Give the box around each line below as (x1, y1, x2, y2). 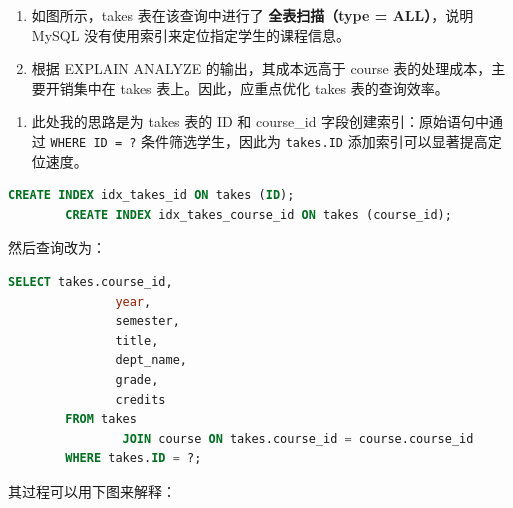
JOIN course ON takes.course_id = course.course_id (122, 431, 474, 446)
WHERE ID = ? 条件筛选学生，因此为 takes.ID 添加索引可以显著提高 (50, 130, 488, 151)
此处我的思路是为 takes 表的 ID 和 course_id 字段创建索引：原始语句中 (31, 111, 490, 132)
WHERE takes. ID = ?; (65, 451, 202, 466)
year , (115, 294, 152, 309)
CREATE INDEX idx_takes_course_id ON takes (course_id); (65, 207, 452, 222)
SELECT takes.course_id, (8, 275, 173, 289)
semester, (115, 314, 180, 329)
